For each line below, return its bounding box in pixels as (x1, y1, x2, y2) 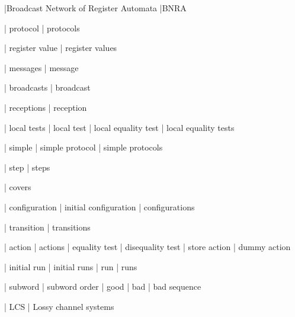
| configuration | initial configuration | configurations (4, 200, 195, 213)
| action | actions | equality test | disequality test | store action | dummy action (4, 241, 291, 253)
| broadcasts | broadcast (4, 81, 91, 94)
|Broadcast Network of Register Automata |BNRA (4, 2, 187, 14)
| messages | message (4, 61, 79, 73)
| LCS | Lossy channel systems (4, 300, 114, 312)
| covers (4, 181, 31, 193)
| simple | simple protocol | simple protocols (4, 141, 163, 153)
